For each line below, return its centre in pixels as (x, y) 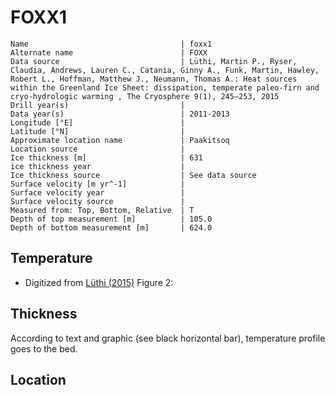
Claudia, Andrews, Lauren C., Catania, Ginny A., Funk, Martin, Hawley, (165, 70)
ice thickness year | (98, 166)
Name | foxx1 (111, 44)
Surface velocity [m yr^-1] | (98, 184)
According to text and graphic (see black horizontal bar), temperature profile (168, 338)
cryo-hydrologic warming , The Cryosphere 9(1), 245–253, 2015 (145, 96)
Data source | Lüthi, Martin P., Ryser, (154, 61)
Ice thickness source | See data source (133, 175)
